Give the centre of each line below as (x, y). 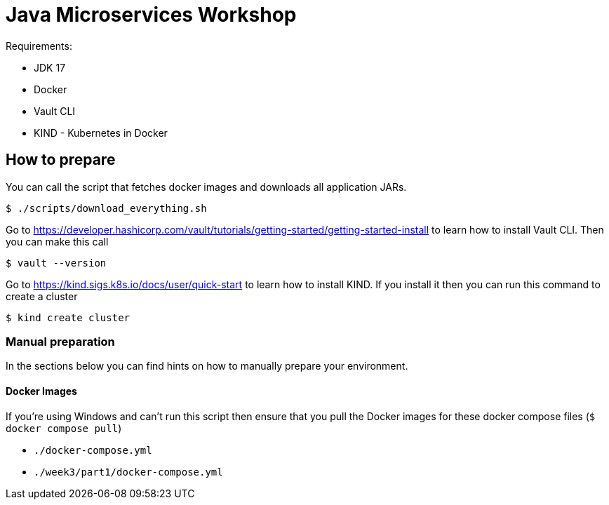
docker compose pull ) (64, 428)
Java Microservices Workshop (151, 15)
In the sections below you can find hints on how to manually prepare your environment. (207, 366)
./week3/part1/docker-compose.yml (128, 472)
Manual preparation (60, 341)
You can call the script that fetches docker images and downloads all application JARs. (206, 187)
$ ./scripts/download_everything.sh (106, 208)
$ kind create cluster (68, 317)
